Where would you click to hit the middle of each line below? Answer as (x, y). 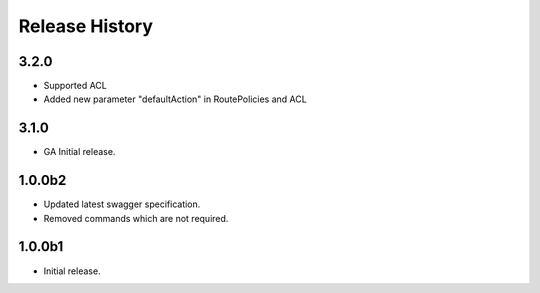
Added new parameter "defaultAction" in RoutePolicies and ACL (175, 99)
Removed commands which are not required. (136, 218)
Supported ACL (75, 86)
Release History (86, 26)
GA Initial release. (79, 152)
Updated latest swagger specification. (122, 204)
